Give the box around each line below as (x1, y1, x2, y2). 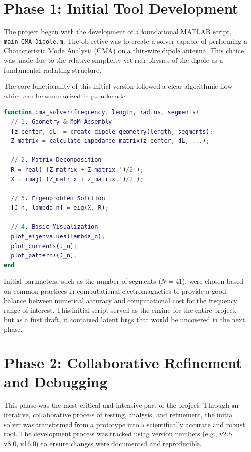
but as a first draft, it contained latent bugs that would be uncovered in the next (4, 314, 245, 324)
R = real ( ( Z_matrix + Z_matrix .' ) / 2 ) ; (11, 166, 143, 173)
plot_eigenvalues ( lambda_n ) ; (11, 233, 105, 240)
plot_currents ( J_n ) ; (11, 242, 77, 250)
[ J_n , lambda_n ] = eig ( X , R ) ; (11, 204, 108, 212)
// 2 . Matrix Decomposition (11, 157, 102, 164)
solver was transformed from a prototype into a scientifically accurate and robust (4, 419, 245, 429)
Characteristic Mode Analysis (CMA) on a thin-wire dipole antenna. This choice (4, 45, 244, 56)
